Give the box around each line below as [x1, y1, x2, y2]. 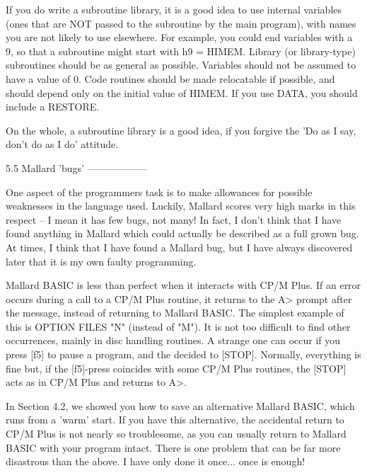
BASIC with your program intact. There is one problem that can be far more [6, 440, 341, 455]
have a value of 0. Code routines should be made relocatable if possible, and [6, 71, 335, 86]
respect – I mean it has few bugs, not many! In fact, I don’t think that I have [6, 212, 342, 227]
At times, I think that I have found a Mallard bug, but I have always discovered [6, 239, 353, 254]
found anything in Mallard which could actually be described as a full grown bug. [6, 226, 359, 241]
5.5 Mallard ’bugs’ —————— [6, 160, 147, 175]
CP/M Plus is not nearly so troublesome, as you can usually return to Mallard [6, 426, 346, 441]
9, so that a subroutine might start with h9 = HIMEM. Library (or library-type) [6, 43, 356, 58]
